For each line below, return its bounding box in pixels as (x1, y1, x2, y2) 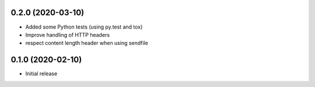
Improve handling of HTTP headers (25, 31, 110, 38)
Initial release (25, 70, 58, 77)
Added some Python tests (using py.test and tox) (25, 23, 143, 30)
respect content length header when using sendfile (25, 40, 148, 47)
